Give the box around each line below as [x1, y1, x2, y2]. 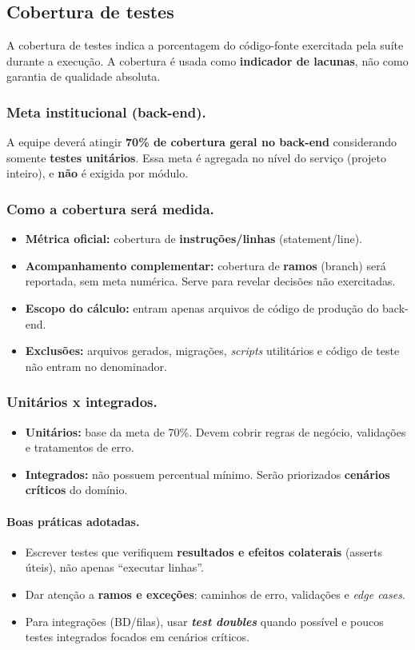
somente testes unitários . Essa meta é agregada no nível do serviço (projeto [6, 149, 386, 165]
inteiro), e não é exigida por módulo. [6, 165, 189, 181]
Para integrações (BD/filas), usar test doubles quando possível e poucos [25, 612, 384, 629]
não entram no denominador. [25, 357, 167, 374]
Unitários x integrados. [6, 392, 158, 412]
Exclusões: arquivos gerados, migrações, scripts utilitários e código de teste [25, 342, 400, 359]
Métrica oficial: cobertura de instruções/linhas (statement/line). [25, 230, 362, 247]
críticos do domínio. [25, 481, 128, 498]
